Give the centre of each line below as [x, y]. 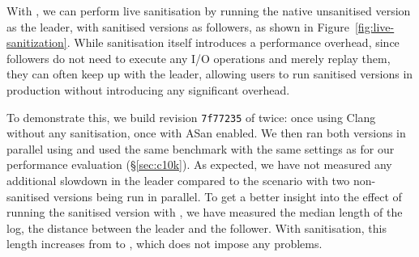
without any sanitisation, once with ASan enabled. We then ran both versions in [206, 133]
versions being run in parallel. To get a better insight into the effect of [227, 196]
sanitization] [37, 42]
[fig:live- [374, 26]
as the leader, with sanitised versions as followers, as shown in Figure [178, 26]
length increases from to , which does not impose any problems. [165, 244]
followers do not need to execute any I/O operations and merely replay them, [199, 58]
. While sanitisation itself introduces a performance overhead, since [233, 42]
